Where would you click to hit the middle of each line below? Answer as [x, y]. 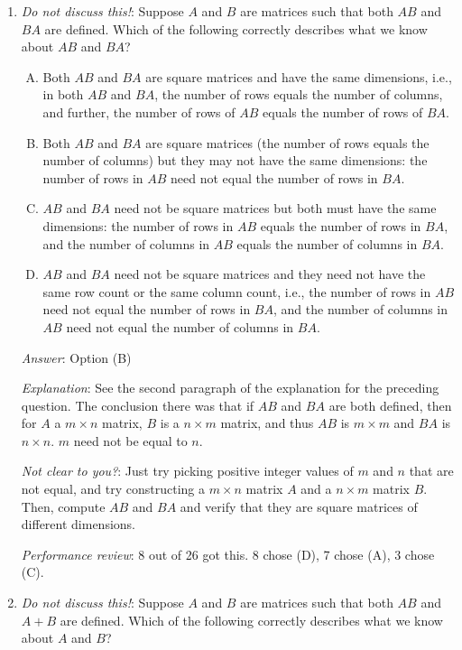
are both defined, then [390, 405]
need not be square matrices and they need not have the [270, 274]
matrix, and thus [267, 423]
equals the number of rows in [341, 225]
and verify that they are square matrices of [299, 506]
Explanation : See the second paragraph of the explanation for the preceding [230, 388]
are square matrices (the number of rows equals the [287, 142]
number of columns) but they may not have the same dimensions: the [235, 160]
